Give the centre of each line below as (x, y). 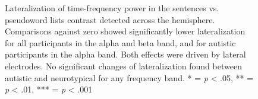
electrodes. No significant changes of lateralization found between (123, 66)
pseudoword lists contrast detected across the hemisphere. (110, 19)
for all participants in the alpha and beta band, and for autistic (120, 42)
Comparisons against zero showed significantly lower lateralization (125, 31)
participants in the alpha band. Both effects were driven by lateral (125, 54)
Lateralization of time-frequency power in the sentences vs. (112, 8)
